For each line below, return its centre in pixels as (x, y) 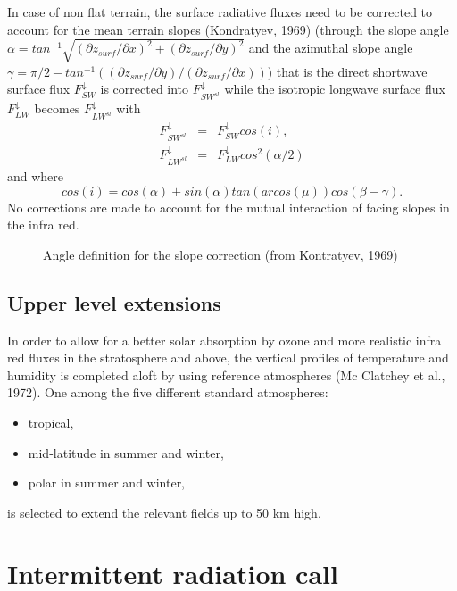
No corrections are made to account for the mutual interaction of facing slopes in (228, 207)
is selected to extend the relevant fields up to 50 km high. (164, 512)
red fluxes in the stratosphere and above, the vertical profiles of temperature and (228, 358)
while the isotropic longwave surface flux (335, 89)
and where (36, 175)
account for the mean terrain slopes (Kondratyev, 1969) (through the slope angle (228, 29)
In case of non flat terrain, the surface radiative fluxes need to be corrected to (220, 12)
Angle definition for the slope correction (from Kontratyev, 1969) (220, 254)
